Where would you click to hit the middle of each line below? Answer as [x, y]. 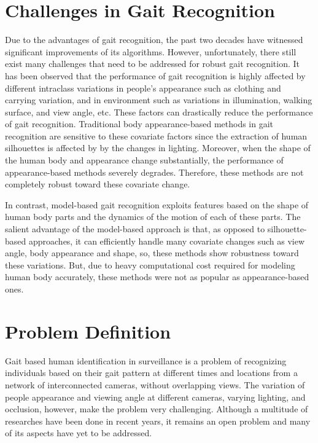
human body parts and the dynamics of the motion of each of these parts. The [153, 217]
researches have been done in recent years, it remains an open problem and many [158, 421]
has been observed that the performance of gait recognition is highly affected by [155, 75]
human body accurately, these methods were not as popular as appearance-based [157, 277]
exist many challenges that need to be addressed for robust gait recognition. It [153, 64]
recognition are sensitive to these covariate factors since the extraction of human [156, 135]
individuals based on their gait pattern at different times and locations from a [151, 373]
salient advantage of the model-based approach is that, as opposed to [135, 229]
